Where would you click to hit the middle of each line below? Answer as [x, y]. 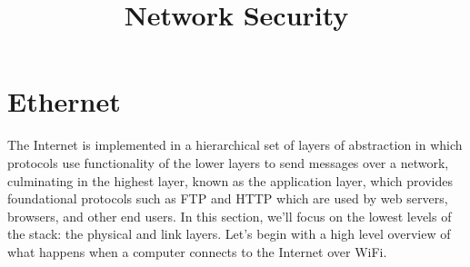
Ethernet [64, 101]
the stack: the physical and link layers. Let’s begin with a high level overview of [229, 234]
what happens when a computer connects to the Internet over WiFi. [197, 251]
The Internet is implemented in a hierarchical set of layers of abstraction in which [235, 145]
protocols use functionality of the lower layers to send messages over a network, [228, 162]
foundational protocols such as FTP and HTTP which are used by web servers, [228, 198]
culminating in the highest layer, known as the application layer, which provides [230, 180]
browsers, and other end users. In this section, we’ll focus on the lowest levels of [230, 216]
